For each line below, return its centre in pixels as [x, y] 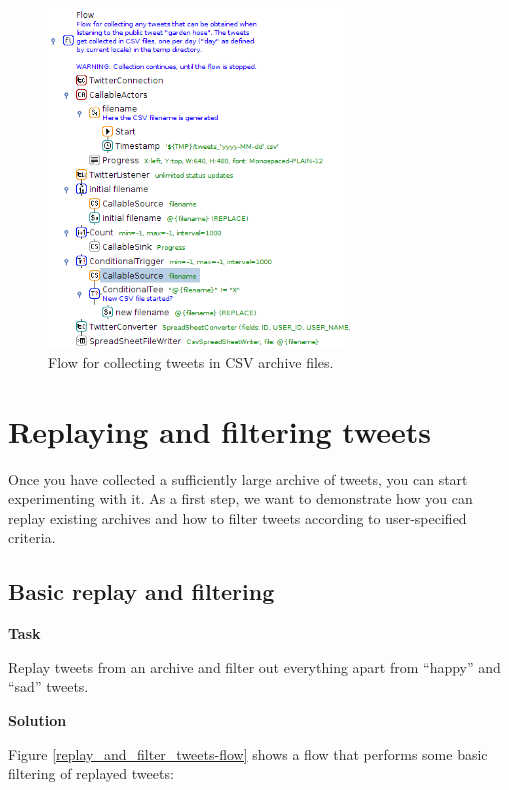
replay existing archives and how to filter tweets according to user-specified [237, 517]
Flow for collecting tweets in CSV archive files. [191, 361]
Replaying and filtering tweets [220, 430]
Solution [37, 720]
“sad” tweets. [48, 686]
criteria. [32, 537]
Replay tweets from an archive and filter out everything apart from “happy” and [254, 666]
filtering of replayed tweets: [91, 773]
